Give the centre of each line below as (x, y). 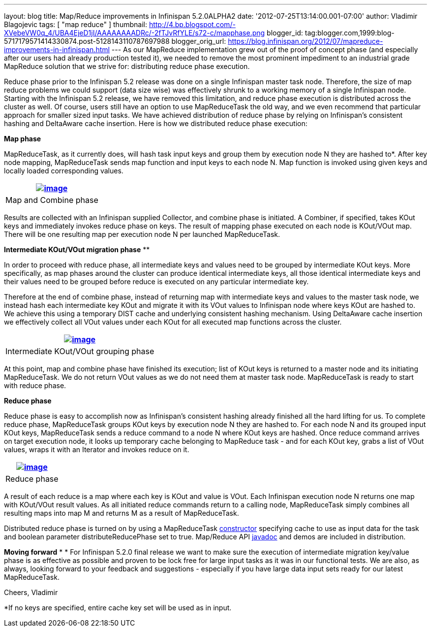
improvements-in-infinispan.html (57, 50)
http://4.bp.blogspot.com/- (192, 24)
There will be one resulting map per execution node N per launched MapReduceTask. (142, 234)
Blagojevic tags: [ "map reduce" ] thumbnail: (76, 24)
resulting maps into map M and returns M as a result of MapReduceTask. (122, 513)
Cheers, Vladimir (31, 592)
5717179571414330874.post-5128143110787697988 (87, 41)
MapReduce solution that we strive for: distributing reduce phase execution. (127, 66)
